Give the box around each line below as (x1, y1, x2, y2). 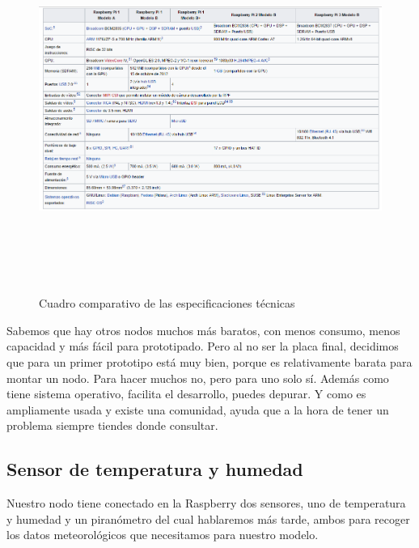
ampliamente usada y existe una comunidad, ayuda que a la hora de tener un (6, 401, 389, 418)
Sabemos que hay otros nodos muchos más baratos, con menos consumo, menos (6, 321, 400, 338)
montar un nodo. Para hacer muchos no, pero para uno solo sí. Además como (6, 369, 389, 386)
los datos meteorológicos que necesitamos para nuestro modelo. (6, 526, 319, 543)
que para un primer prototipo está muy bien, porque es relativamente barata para (6, 353, 413, 370)
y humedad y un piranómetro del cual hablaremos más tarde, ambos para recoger (6, 510, 410, 527)
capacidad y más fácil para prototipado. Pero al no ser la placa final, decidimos (6, 338, 399, 355)
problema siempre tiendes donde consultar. (6, 417, 218, 434)
